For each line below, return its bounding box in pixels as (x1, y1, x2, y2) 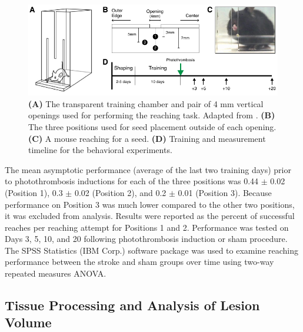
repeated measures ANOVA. (5, 267, 106, 280)
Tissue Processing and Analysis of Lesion (5, 296, 260, 314)
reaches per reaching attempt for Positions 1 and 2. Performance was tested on (5, 221, 289, 233)
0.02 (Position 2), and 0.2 (74, 186, 167, 198)
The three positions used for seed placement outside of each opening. (28, 120, 277, 132)
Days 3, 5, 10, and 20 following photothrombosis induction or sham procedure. (5, 233, 288, 245)
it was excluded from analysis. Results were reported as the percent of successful (5, 210, 295, 222)
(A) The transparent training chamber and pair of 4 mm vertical (28, 97, 264, 109)
